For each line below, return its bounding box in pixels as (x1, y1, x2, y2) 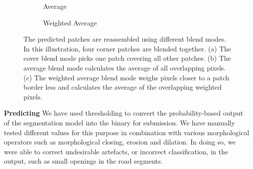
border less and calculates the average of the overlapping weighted (23, 82, 222, 92)
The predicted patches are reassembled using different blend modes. (23, 34, 226, 44)
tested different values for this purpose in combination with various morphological (4, 127, 250, 137)
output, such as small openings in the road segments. (4, 156, 163, 166)
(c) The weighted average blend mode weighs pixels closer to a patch (23, 72, 230, 82)
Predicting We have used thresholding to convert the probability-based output (4, 108, 244, 118)
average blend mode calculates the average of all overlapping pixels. (23, 62, 226, 72)
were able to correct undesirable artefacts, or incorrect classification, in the (4, 146, 228, 156)
